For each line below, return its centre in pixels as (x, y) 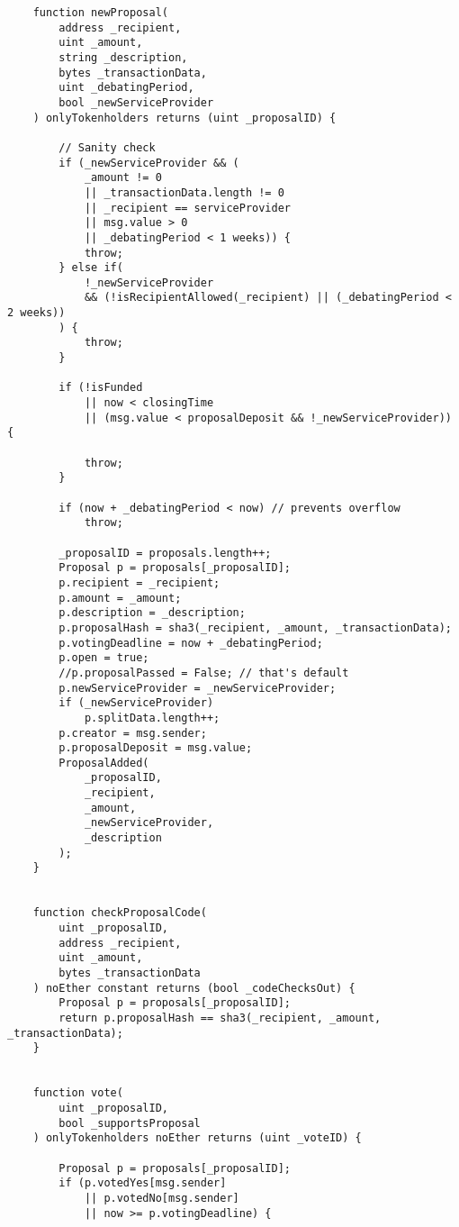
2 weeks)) (36, 313)
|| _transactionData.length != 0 (184, 192)
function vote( (78, 1093)
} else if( (91, 268)
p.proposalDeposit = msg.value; (156, 748)
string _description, (123, 57)
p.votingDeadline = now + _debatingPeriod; (191, 643)
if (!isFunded (101, 388)
